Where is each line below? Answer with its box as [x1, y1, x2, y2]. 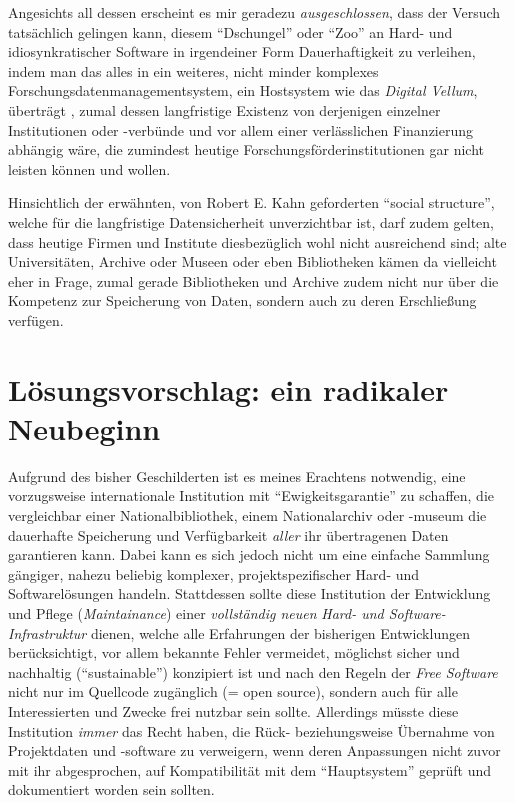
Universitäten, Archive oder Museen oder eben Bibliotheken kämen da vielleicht [8, 251, 497, 272]
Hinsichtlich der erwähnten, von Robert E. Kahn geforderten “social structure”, [8, 192, 495, 213]
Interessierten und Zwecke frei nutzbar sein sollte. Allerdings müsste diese [8, 700, 459, 721]
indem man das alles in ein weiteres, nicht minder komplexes [8, 60, 379, 81]
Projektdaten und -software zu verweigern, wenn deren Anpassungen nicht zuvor [8, 740, 501, 761]
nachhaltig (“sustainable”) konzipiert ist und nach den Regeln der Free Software [8, 661, 498, 682]
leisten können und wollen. [8, 158, 171, 179]
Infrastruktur [8, 622, 87, 643]
